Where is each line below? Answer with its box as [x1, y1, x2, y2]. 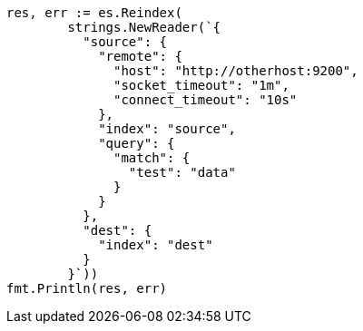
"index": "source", [98, 122, 236, 136]
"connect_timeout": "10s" [113, 92, 298, 107]
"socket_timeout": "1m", [113, 78, 289, 92]
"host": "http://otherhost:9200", [113, 63, 358, 78]
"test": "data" [128, 165, 236, 180]
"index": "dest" [98, 238, 213, 252]
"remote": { [98, 49, 182, 63]
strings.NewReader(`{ [67, 20, 221, 34]
